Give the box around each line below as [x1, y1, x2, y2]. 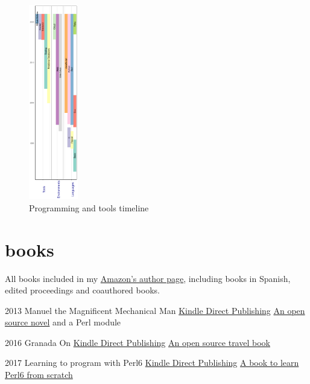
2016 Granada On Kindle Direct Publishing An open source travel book [5, 336, 270, 348]
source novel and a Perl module [5, 316, 121, 328]
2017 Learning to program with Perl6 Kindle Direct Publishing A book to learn [5, 356, 299, 369]
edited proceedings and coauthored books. [5, 284, 160, 296]
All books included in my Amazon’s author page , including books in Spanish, [5, 272, 291, 284]
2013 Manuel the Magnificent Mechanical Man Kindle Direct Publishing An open [5, 304, 305, 316]
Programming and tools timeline [29, 201, 149, 214]
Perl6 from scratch [5, 368, 73, 381]
